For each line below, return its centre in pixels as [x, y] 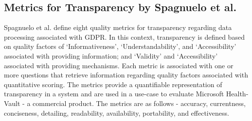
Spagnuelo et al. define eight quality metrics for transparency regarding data [118, 27]
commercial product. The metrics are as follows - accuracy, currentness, [139, 103]
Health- [237, 94]
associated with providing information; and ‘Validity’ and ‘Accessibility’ [111, 55]
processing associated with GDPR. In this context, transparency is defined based [124, 37]
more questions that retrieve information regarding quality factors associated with [126, 75]
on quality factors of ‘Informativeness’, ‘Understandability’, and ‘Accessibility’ [120, 46]
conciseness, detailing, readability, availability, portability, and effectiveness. [117, 113]
